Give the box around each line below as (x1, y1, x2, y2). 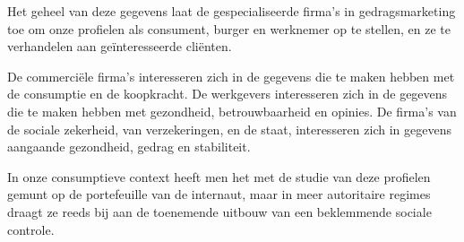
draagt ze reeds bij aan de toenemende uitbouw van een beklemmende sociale (7, 202, 432, 220)
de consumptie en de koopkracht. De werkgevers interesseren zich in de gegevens (7, 84, 448, 103)
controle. (7, 220, 55, 238)
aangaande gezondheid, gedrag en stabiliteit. (7, 137, 251, 156)
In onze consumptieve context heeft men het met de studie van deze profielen (7, 167, 431, 186)
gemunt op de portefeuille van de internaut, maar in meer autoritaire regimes (7, 185, 431, 203)
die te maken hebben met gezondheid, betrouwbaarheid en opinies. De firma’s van (7, 101, 457, 120)
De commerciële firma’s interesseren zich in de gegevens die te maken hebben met (7, 66, 455, 85)
